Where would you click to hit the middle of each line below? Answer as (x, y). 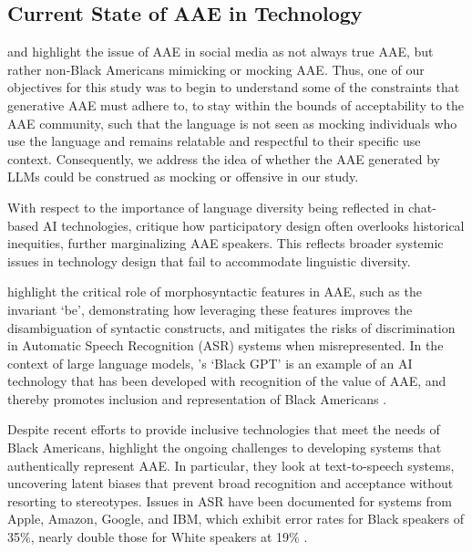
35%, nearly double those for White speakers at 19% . (158, 537)
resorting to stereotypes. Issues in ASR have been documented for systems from (230, 500)
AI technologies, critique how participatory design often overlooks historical (253, 225)
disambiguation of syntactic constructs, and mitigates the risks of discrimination (231, 327)
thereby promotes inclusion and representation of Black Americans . (197, 398)
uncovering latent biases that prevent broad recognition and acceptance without (231, 483)
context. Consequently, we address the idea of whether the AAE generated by (224, 158)
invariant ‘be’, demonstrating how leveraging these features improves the (210, 309)
